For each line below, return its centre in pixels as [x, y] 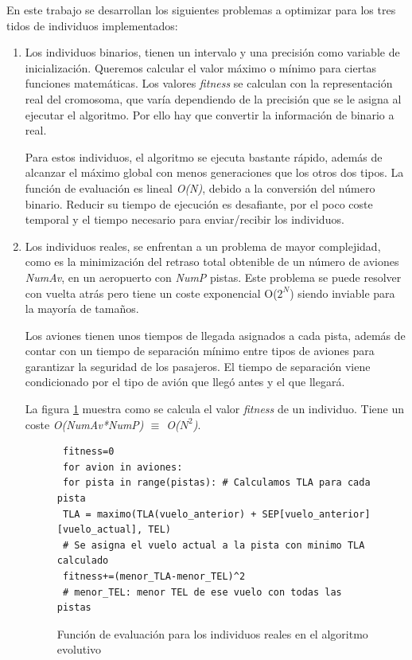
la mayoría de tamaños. [82, 309]
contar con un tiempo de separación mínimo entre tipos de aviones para [200, 351]
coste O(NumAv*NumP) [84, 424]
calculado [83, 561]
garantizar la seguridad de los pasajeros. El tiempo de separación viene [198, 366]
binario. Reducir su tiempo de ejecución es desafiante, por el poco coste [199, 203]
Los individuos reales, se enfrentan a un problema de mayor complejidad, [203, 246]
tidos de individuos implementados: [92, 25]
